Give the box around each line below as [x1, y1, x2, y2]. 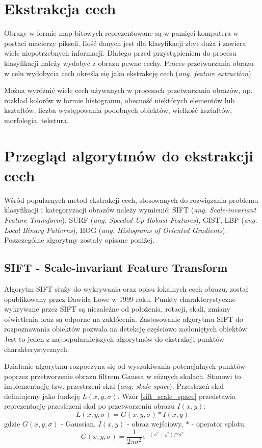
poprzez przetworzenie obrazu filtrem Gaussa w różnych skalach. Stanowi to [4, 370, 241, 381]
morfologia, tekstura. [4, 114, 69, 125]
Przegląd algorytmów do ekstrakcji [4, 145, 254, 166]
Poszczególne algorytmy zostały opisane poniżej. [4, 234, 154, 245]
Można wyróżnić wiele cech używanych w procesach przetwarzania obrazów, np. [4, 85, 253, 96]
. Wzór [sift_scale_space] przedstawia [117, 390, 236, 401]
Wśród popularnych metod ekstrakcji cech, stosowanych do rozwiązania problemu [4, 194, 258, 205]
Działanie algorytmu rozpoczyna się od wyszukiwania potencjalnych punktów [4, 361, 245, 371]
